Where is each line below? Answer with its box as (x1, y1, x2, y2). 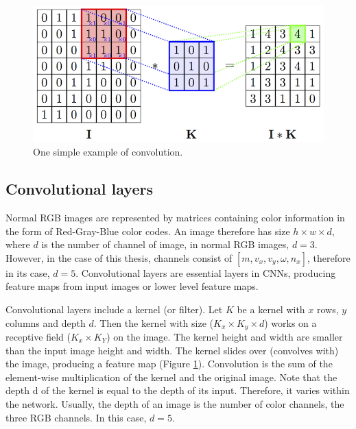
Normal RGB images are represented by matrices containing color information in (5, 210, 345, 224)
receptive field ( (5, 329, 71, 343)
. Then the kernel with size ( (93, 315, 214, 330)
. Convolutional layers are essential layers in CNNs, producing (75, 265, 336, 280)
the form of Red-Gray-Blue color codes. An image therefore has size (5, 223, 290, 238)
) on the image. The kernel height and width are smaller (106, 329, 343, 343)
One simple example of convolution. (33, 145, 183, 159)
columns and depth (5, 315, 86, 330)
